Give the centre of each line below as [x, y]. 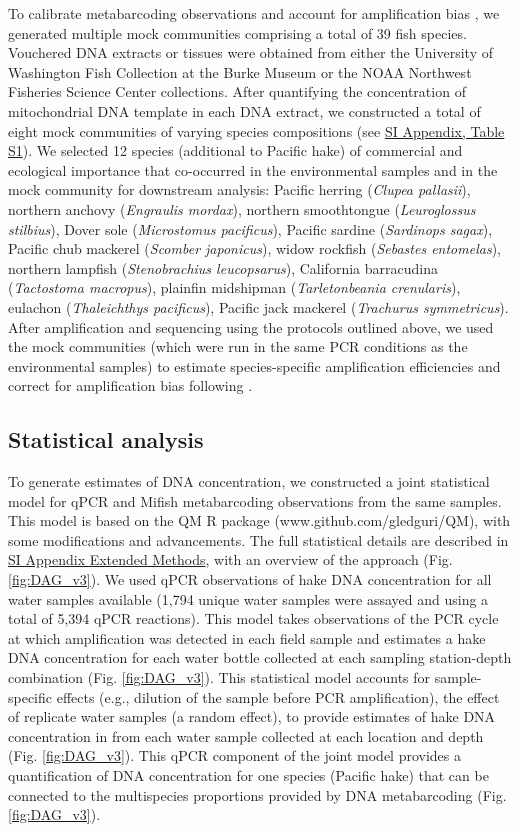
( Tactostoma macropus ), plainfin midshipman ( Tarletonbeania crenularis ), [234, 287]
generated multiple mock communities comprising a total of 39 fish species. [237, 32]
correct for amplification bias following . [130, 385]
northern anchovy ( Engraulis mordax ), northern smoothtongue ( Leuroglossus [242, 208]
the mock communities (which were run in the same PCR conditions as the [238, 346]
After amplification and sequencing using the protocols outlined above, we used [251, 326]
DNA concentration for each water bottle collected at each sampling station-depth [260, 657]
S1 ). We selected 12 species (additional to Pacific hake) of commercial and [235, 150]
